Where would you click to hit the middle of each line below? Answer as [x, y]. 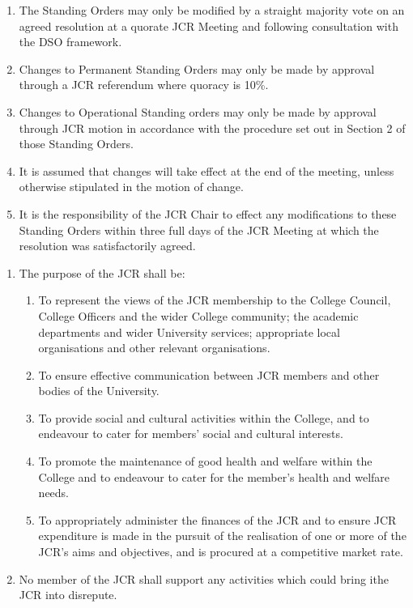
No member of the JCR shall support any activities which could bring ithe [204, 578]
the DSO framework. [70, 42]
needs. [54, 493]
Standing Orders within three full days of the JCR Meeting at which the [199, 230]
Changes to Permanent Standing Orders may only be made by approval [197, 68]
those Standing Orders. [76, 144]
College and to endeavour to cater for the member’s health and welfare [214, 476]
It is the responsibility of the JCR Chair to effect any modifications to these [208, 213]
